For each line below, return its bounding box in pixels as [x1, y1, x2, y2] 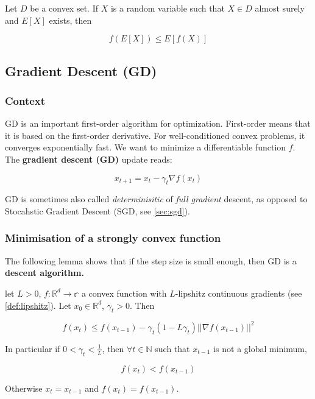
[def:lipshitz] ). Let [5, 298, 71, 311]
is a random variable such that [110, 2, 225, 14]
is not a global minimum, [213, 342, 307, 355]
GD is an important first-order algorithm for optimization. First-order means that [5, 117, 311, 130]
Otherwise [5, 381, 43, 394]
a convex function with [81, 286, 167, 299]
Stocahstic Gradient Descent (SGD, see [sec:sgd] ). [5, 204, 190, 217]
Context [5, 93, 46, 108]
